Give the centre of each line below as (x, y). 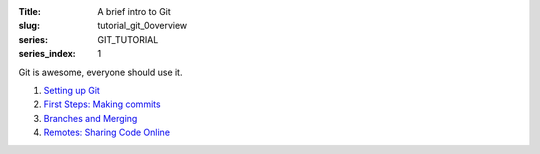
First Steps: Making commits (102, 104)
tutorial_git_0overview (142, 26)
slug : (29, 26)
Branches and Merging (90, 118)
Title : (30, 11)
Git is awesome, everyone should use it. (100, 72)
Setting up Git (71, 90)
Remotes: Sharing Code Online (106, 132)
